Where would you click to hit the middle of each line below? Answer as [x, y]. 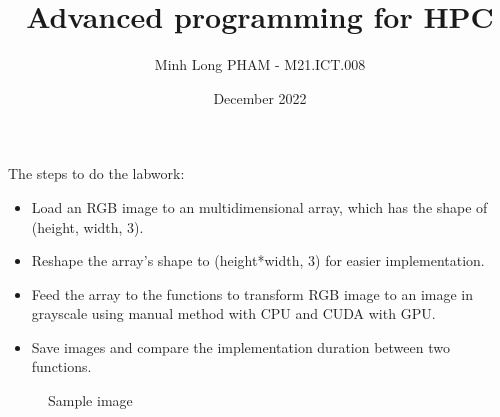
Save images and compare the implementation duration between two [240, 346]
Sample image [90, 400]
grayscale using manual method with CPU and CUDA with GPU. [233, 313]
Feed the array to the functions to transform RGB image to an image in [252, 293]
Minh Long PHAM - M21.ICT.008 [260, 64]
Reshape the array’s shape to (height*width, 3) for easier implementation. [258, 260]
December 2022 [260, 97]
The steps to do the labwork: [96, 173]
